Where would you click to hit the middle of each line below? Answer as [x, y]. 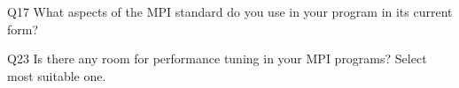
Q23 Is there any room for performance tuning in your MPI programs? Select [217, 59]
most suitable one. [57, 75]
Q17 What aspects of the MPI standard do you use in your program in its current [230, 11]
